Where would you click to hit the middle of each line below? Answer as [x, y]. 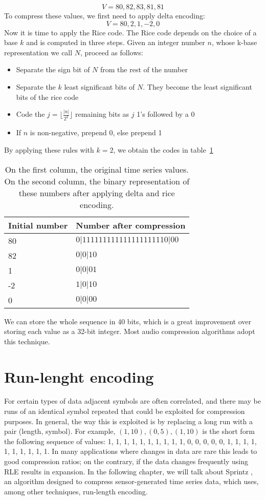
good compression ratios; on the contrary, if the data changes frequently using [126, 461]
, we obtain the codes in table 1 [163, 149]
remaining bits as [102, 114]
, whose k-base [234, 42]
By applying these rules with [49, 149]
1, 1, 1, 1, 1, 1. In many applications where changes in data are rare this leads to [131, 451]
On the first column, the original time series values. [97, 169]
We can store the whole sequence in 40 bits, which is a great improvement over [128, 321]
